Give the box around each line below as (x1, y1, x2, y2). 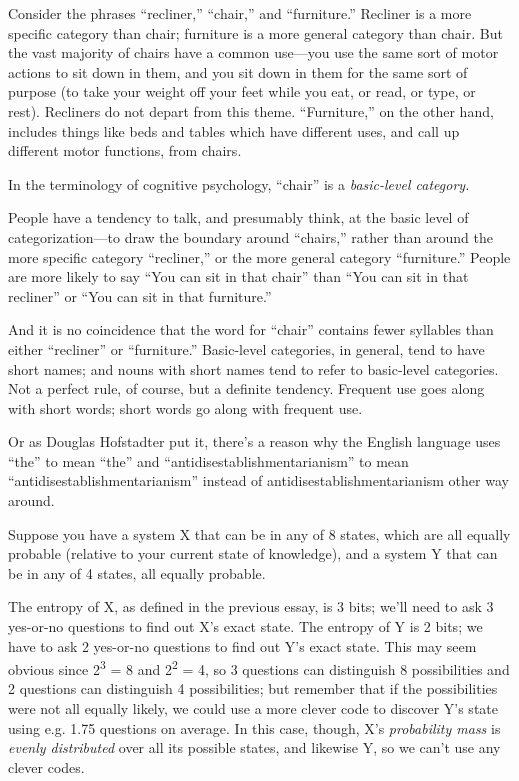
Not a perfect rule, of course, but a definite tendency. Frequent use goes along (8, 378, 485, 399)
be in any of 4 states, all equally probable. (8, 562, 266, 583)
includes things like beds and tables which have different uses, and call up (8, 120, 460, 141)
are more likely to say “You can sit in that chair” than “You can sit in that (8, 266, 469, 287)
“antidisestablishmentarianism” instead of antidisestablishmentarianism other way (8, 470, 509, 491)
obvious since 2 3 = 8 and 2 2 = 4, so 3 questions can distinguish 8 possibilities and (8, 656, 510, 679)
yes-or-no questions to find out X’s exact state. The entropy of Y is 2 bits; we (8, 616, 483, 637)
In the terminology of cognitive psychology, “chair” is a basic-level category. (8, 173, 470, 194)
